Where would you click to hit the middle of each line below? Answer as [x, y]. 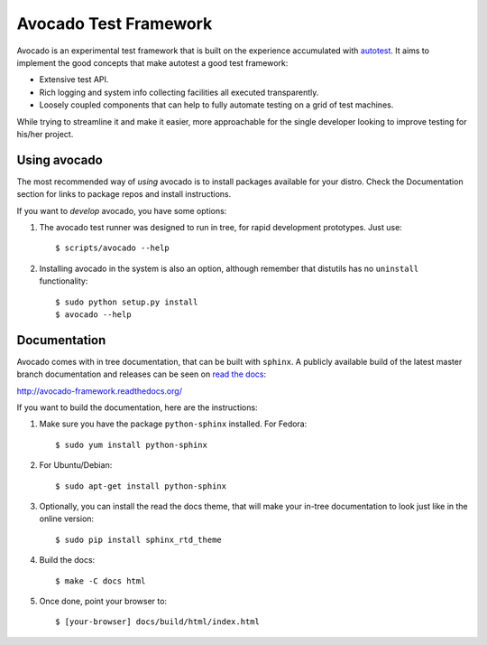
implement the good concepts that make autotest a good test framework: [152, 62]
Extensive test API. [74, 79]
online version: [67, 519]
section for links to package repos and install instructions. [124, 194]
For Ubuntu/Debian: [76, 465]
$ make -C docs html [101, 581]
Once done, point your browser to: [103, 601]
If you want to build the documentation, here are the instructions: [137, 407]
